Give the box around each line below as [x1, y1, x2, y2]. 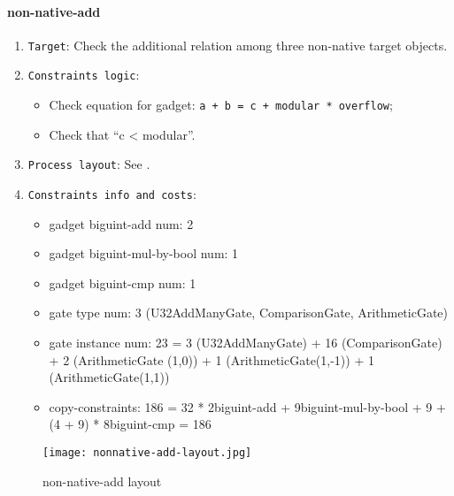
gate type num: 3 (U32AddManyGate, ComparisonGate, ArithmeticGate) [49, 303, 448, 322]
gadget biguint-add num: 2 [49, 214, 194, 233]
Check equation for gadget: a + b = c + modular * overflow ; [49, 95, 393, 114]
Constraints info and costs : [27, 185, 196, 203]
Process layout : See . [27, 155, 150, 173]
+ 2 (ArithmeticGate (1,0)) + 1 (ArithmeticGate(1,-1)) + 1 [49, 350, 374, 369]
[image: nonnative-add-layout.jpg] [42, 446, 252, 460]
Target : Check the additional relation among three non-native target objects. [27, 35, 448, 54]
